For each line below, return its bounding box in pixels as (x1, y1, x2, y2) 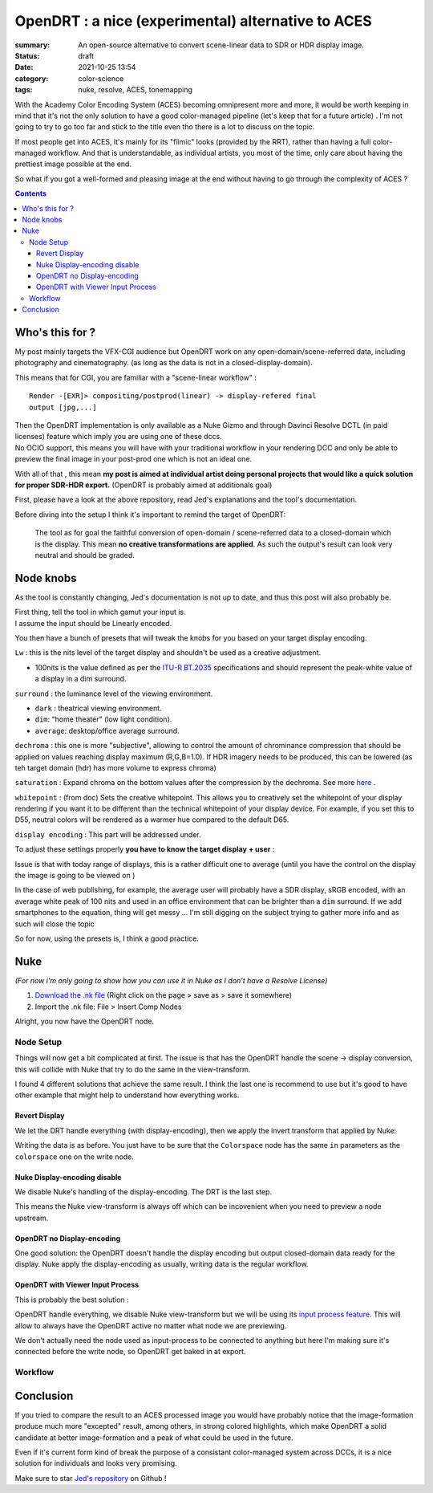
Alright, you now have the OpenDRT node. (14, 1016, 155, 1027)
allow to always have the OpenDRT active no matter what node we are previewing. (14, 1320, 287, 1330)
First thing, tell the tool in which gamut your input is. (14, 607, 186, 617)
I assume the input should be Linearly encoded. (14, 618, 172, 628)
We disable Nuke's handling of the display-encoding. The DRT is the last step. (14, 1186, 273, 1196)
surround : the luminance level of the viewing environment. (14, 689, 213, 698)
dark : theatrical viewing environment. (34, 703, 162, 713)
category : (14, 73, 49, 83)
